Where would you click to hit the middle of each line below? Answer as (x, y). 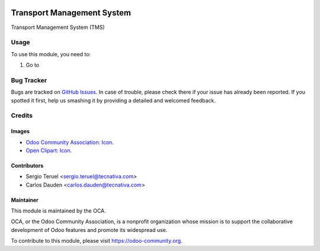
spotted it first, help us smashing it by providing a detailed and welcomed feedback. (113, 100)
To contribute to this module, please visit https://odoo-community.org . (97, 241)
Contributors (27, 165)
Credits (22, 115)
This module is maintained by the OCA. (58, 211)
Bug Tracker (29, 80)
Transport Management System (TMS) (58, 27)
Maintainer (25, 200)
